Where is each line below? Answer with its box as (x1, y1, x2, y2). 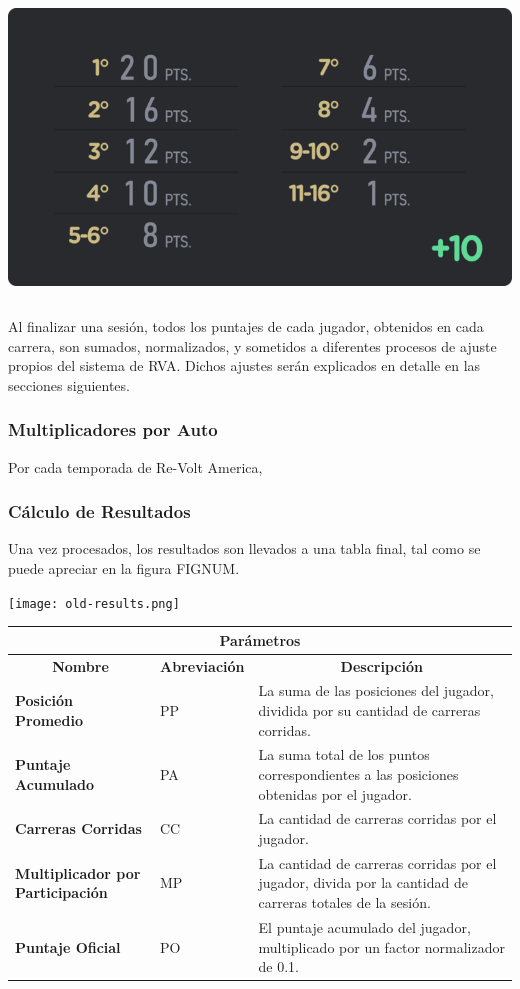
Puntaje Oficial (15, 936, 121, 957)
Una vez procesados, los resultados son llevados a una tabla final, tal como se (8, 538, 481, 559)
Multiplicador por (15, 862, 141, 883)
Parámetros (219, 629, 301, 650)
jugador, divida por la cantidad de (258, 872, 468, 893)
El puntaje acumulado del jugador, (258, 916, 471, 937)
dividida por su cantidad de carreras (258, 699, 481, 720)
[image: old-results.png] (8, 596, 180, 611)
